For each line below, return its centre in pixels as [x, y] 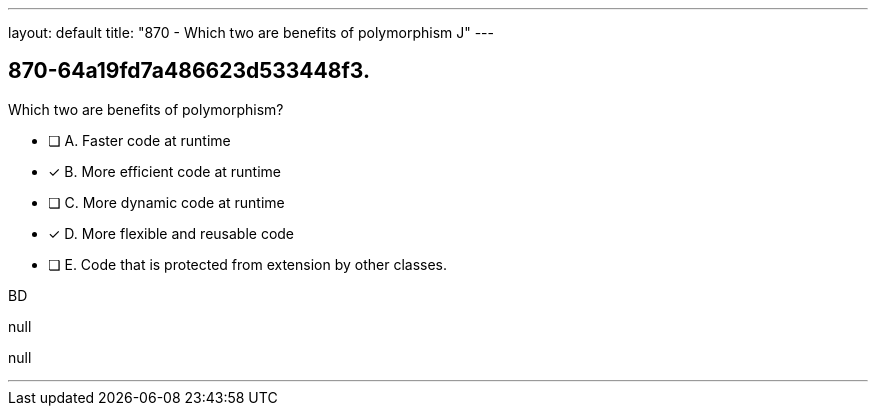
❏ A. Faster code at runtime [139, 140]
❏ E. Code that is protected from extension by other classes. [248, 264]
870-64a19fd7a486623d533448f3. [189, 71]
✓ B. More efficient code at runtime [164, 171]
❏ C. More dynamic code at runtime [166, 202]
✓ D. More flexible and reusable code [171, 233]
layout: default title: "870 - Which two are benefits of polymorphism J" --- [251, 32]
